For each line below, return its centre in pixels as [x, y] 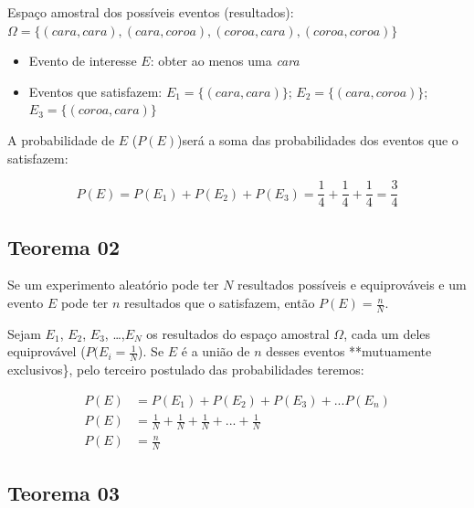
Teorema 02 [63, 246]
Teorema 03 [63, 492]
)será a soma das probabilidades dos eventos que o [318, 139]
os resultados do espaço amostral [238, 333]
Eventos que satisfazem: [95, 91]
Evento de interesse [83, 61]
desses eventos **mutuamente [349, 351]
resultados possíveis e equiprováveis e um [352, 285]
